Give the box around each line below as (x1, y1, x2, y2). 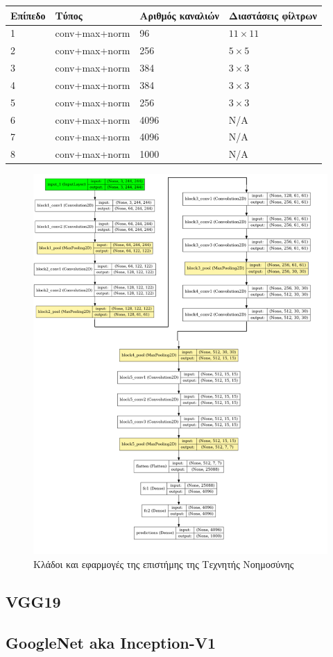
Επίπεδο (10, 8, 46, 22)
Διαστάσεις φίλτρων (228, 8, 317, 22)
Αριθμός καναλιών (139, 8, 219, 22)
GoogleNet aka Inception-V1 (6, 631, 216, 653)
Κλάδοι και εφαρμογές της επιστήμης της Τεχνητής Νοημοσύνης (33, 556, 294, 571)
